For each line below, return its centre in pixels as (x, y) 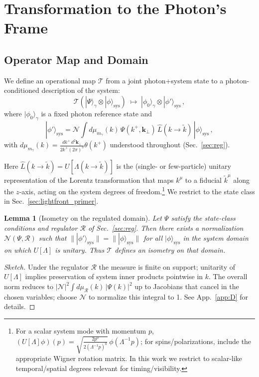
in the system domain (216, 238)
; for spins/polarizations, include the (196, 341)
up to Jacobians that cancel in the (187, 286)
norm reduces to (29, 286)
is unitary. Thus (80, 250)
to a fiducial (203, 180)
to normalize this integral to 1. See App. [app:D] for (168, 296)
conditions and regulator (41, 227)
